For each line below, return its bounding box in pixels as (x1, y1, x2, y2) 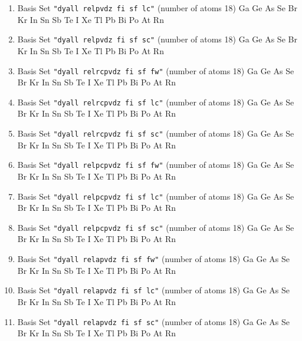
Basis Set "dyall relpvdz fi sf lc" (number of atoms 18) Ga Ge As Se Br (17, 2, 297, 14)
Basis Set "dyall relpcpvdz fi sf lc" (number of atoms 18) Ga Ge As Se (17, 190, 294, 202)
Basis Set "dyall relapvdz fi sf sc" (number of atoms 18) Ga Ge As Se (17, 315, 290, 327)
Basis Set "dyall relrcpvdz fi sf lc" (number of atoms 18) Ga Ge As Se (17, 95, 294, 108)
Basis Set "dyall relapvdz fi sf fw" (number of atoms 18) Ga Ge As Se (17, 253, 290, 264)
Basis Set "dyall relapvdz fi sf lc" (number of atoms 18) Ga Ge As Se (17, 284, 290, 296)
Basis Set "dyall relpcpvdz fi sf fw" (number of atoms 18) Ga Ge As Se (17, 158, 294, 171)
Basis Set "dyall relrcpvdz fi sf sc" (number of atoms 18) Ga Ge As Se (17, 127, 294, 139)
